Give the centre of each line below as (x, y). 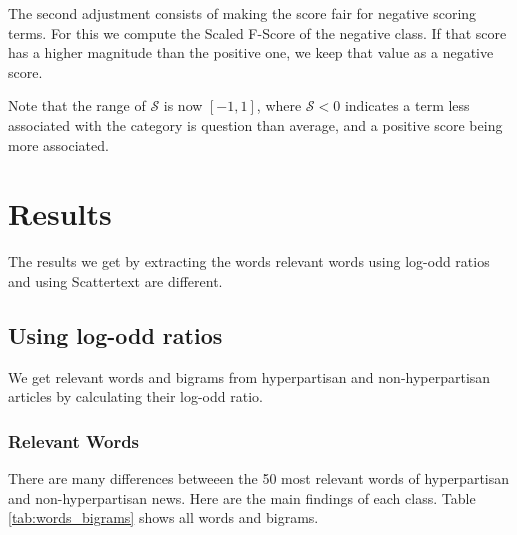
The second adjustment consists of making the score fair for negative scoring (242, 13)
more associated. (58, 144)
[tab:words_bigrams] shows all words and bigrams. (163, 517)
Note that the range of (77, 105)
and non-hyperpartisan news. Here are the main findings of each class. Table (242, 497)
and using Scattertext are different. (115, 280)
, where (279, 105)
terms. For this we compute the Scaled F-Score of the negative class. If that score (257, 32)
